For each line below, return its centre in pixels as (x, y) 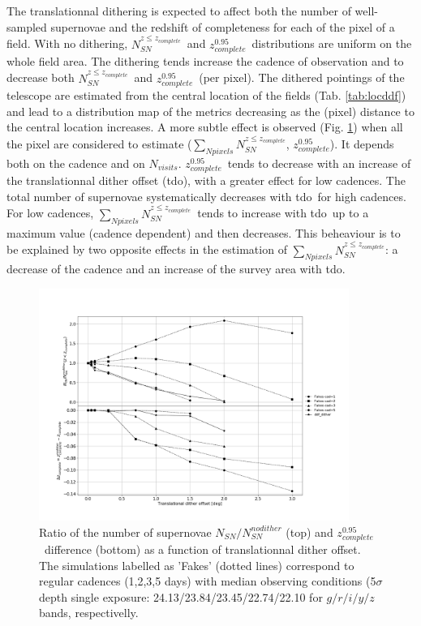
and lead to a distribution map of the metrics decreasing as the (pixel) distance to (210, 111)
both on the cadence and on (76, 163)
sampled (27, 26)
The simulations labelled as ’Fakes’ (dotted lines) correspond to (197, 565)
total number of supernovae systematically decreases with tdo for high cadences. (206, 196)
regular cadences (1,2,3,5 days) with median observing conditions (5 (208, 581)
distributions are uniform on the (332, 43)
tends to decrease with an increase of (319, 163)
